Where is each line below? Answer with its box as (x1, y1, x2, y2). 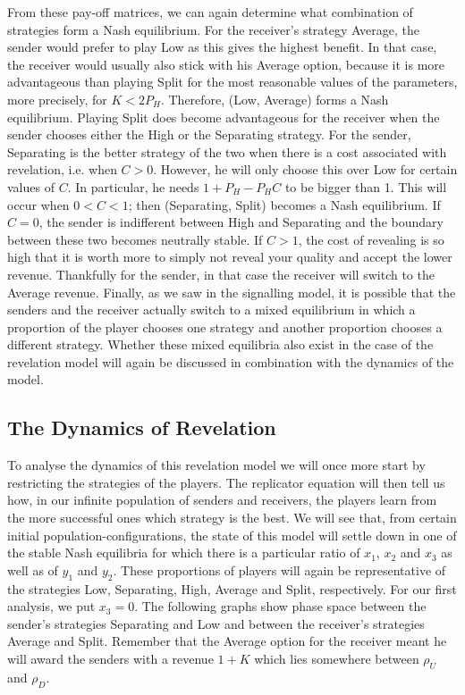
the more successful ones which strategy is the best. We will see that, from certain (7, 508, 457, 527)
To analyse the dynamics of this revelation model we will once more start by (7, 456, 426, 474)
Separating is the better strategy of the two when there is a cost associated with (7, 142, 447, 161)
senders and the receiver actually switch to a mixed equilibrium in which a (7, 300, 416, 319)
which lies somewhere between (254, 649, 419, 667)
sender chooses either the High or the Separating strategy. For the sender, (7, 125, 411, 144)
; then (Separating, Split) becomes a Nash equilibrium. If (128, 195, 441, 214)
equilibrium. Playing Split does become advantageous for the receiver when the (7, 107, 440, 126)
